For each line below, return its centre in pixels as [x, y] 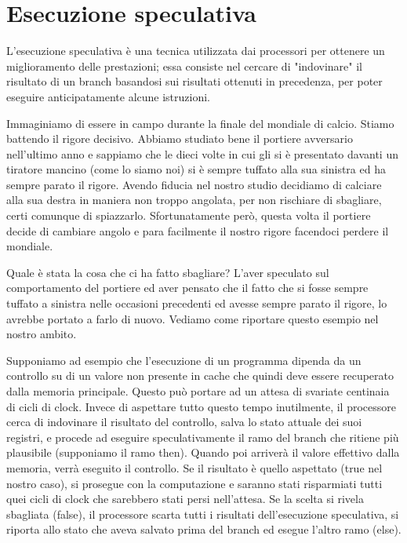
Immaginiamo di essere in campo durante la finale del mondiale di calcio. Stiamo [200, 123]
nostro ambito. [42, 334]
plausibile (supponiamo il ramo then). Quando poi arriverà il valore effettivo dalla [203, 452]
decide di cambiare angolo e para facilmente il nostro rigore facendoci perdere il [198, 230]
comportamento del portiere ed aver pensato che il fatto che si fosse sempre [187, 288]
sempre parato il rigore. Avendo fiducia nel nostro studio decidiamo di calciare [194, 184]
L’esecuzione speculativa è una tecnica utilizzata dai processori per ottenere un [196, 51]
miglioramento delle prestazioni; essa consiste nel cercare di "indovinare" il [184, 66]
